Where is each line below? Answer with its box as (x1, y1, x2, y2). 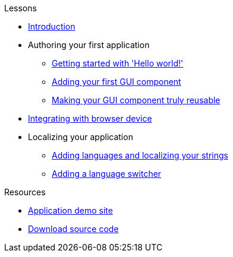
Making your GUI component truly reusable (52, 95, 221, 105)
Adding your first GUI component (52, 77, 181, 87)
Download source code (28, 224, 119, 234)
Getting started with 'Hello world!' (52, 58, 184, 68)
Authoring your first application (28, 40, 150, 50)
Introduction (28, 21, 75, 31)
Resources (4, 187, 46, 197)
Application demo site (28, 205, 113, 215)
